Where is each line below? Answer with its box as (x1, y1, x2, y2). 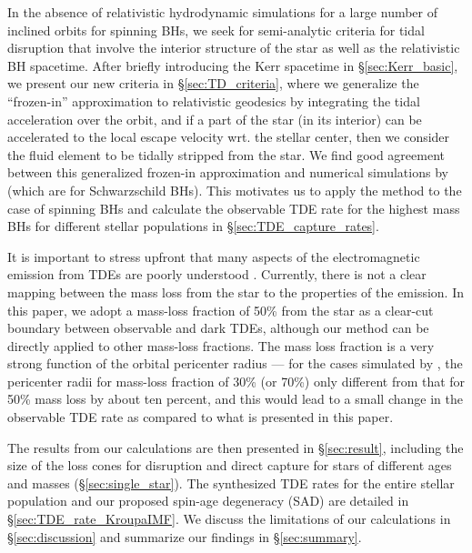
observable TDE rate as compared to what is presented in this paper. (7, 407, 394, 427)
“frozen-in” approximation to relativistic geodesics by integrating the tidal (7, 91, 420, 110)
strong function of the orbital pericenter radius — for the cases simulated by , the (7, 354, 463, 373)
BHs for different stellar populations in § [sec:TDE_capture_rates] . (7, 216, 379, 236)
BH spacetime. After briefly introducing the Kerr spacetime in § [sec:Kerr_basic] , (7, 55, 458, 75)
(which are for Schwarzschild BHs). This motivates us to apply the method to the (7, 180, 462, 199)
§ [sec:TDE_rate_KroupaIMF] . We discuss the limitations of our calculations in (7, 509, 451, 528)
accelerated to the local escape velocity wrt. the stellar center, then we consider (7, 127, 450, 146)
